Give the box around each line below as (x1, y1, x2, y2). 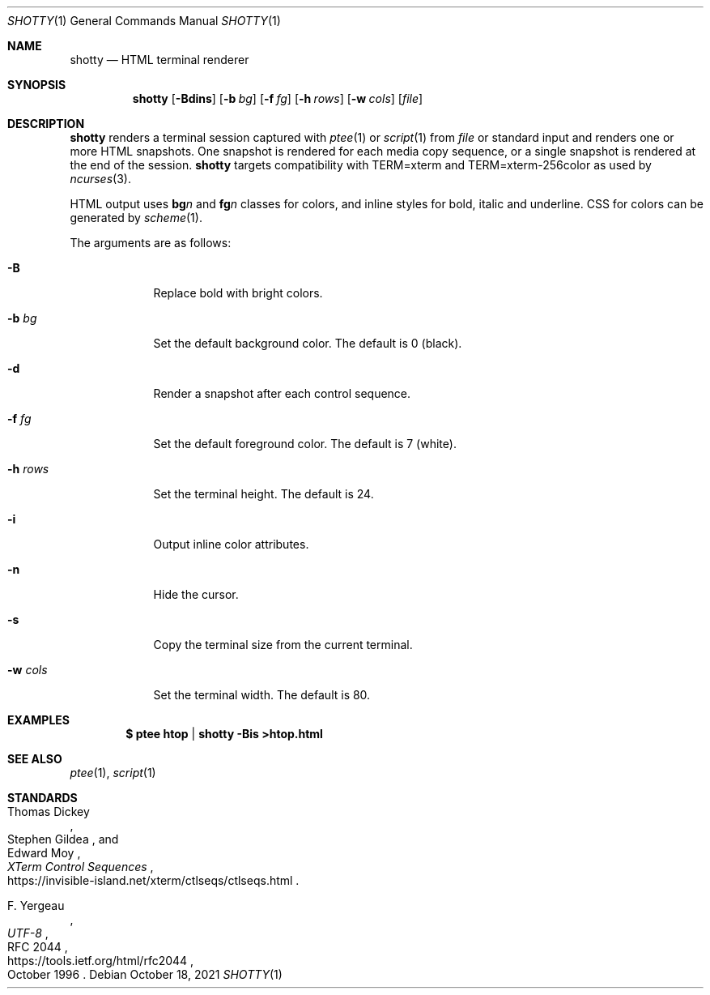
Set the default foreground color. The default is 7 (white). (153, 437, 457, 451)
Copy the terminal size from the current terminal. (153, 638, 413, 651)
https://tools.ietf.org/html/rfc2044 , (7, 954, 194, 967)
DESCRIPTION (7, 117, 85, 130)
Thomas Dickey (7, 805, 90, 818)
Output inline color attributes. (153, 537, 309, 551)
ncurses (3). (70, 172, 131, 186)
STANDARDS (7, 791, 78, 805)
